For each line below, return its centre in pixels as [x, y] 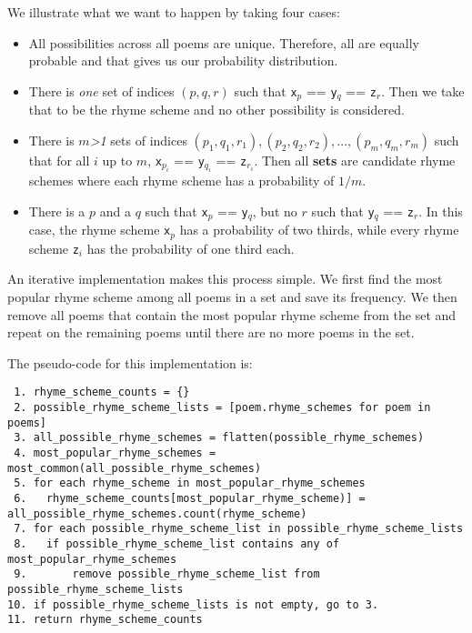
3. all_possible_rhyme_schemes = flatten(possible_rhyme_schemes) [219, 438]
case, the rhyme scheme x [100, 230]
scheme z [54, 248]
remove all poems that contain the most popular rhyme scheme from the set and [232, 314]
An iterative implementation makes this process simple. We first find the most [225, 279]
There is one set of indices [101, 90]
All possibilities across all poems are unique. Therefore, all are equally [224, 42]
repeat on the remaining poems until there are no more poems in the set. [211, 332]
